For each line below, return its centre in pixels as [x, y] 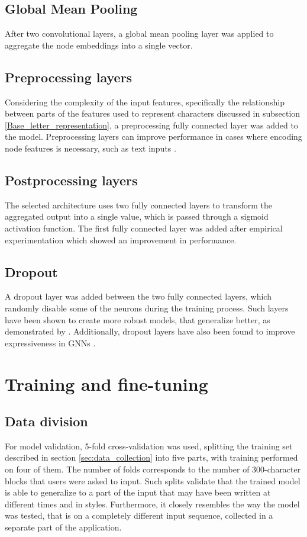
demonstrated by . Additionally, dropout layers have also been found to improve [150, 331]
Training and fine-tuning [106, 383]
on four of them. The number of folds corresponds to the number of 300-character [153, 469]
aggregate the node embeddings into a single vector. [99, 45]
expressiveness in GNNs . [50, 343]
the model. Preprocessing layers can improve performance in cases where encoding [153, 136]
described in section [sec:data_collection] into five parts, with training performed [151, 457]
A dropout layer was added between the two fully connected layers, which [138, 296]
